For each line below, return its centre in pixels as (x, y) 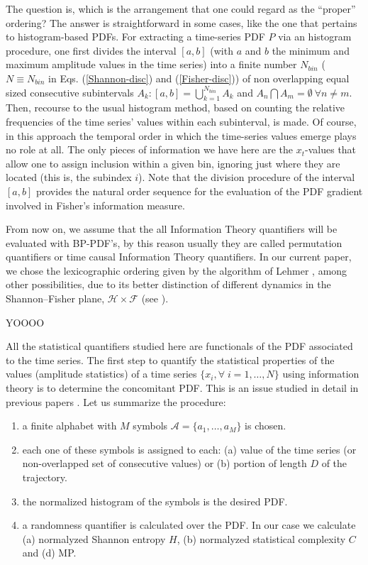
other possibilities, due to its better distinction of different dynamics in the (168, 284)
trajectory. (45, 477)
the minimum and (311, 50)
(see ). (155, 298)
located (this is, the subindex (69, 177)
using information (321, 374)
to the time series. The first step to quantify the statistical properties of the (170, 360)
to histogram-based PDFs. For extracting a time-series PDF (135, 37)
